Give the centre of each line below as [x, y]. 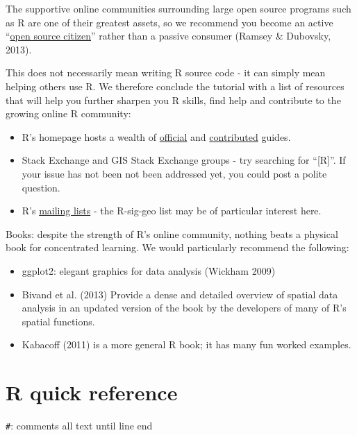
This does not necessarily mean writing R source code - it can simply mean [166, 72]
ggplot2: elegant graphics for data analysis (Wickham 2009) [149, 270]
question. [41, 187]
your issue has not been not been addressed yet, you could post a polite [174, 173]
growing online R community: [68, 113]
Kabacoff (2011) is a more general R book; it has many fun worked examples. [186, 344]
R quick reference [92, 392]
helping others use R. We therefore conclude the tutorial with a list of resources [175, 86]
